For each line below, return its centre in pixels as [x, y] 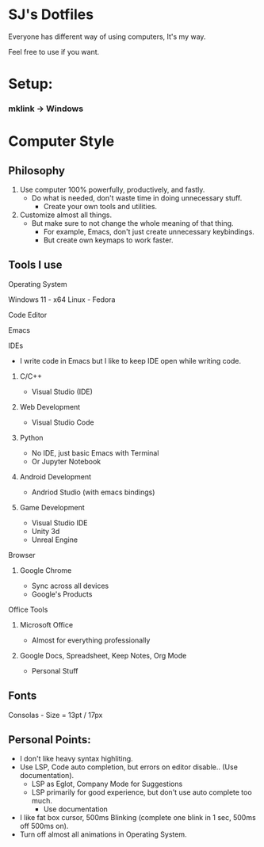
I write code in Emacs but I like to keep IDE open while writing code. [130, 361]
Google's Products [62, 594]
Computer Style [61, 141]
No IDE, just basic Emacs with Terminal [95, 452]
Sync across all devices [70, 586]
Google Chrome [46, 570]
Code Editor [28, 315]
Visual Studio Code [63, 422]
